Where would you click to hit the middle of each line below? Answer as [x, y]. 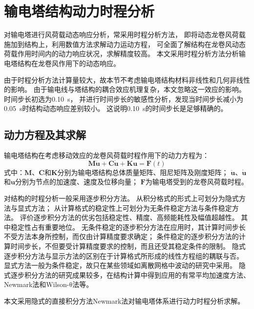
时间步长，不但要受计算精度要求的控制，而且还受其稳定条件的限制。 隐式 [128, 246]
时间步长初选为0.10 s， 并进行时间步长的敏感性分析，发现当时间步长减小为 [124, 99]
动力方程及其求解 [45, 135]
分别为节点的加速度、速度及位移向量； [76, 182]
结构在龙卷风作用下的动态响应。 [69, 63]
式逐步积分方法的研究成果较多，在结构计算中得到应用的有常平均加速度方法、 [127, 275]
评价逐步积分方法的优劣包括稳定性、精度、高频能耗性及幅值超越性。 [129, 217]
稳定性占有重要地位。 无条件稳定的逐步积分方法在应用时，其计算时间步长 [128, 227]
